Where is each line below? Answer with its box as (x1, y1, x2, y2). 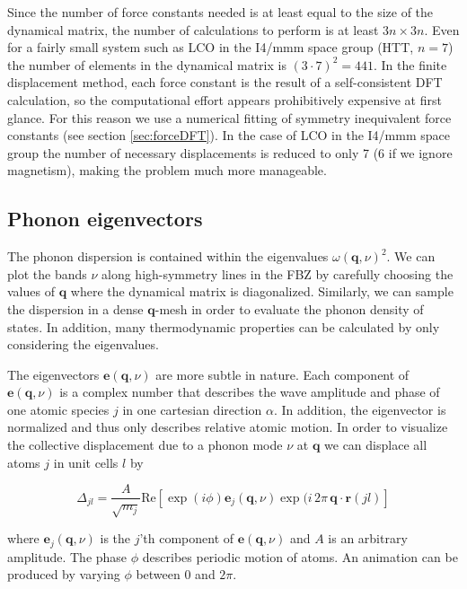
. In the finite (373, 55, 447, 74)
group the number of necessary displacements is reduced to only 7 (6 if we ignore (7, 143, 453, 162)
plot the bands (7, 264, 87, 283)
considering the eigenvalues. (7, 335, 159, 354)
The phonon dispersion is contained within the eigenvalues (7, 247, 329, 266)
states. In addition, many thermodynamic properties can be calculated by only (7, 317, 440, 336)
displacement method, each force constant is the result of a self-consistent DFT (7, 73, 443, 92)
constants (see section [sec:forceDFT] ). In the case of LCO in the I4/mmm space (7, 126, 451, 145)
